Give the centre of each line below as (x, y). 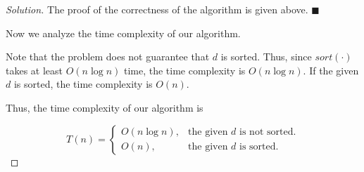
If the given (334, 70)
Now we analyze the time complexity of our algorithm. (123, 33)
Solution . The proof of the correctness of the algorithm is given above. (157, 9)
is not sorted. (268, 132)
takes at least (34, 70)
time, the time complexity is (184, 70)
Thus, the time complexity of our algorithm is (105, 107)
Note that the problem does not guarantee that (108, 57)
